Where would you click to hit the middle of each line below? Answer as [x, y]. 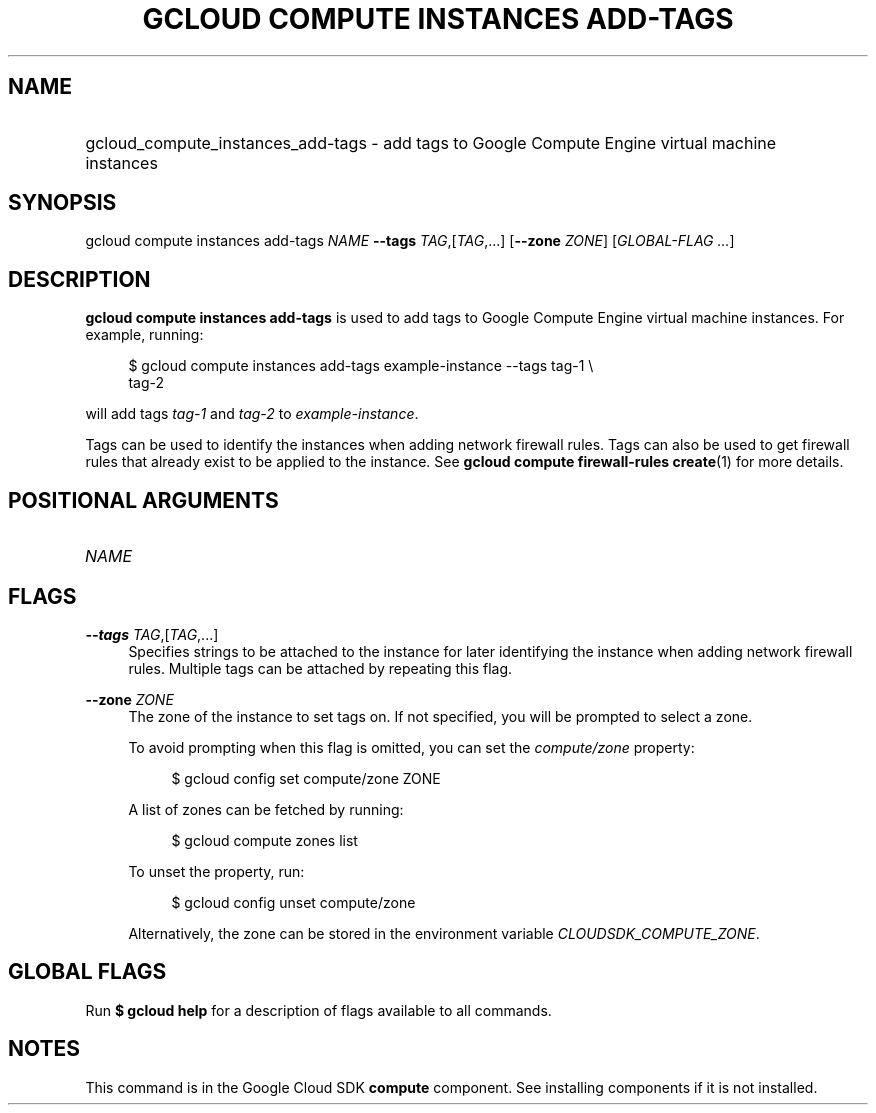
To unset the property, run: [216, 871]
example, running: [144, 335]
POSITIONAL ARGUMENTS [143, 500]
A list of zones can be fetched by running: [266, 809]
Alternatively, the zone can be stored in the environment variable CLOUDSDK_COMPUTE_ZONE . [444, 933]
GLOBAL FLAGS [87, 972]
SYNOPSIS [62, 203]
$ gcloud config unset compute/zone [293, 902]
